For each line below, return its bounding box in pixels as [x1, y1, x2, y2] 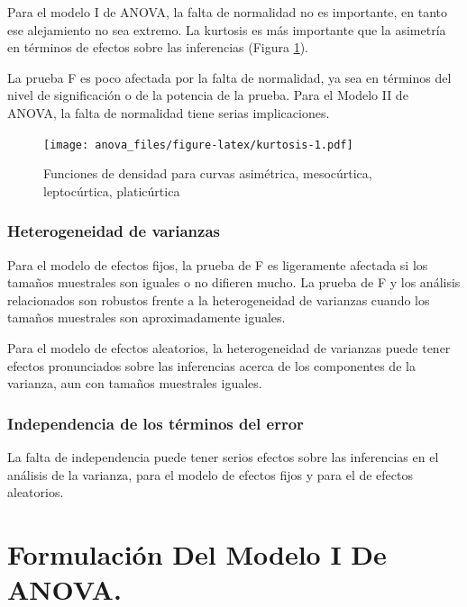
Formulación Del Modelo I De [7, 535, 387, 572]
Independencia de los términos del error [7, 412, 304, 434]
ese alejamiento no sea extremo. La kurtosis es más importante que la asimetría [7, 20, 446, 39]
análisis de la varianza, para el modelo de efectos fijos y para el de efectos [7, 465, 414, 484]
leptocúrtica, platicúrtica [43, 181, 180, 200]
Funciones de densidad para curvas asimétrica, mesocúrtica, [43, 164, 372, 183]
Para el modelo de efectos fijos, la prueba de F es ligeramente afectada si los [7, 255, 428, 274]
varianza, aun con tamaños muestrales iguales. [7, 374, 262, 393]
